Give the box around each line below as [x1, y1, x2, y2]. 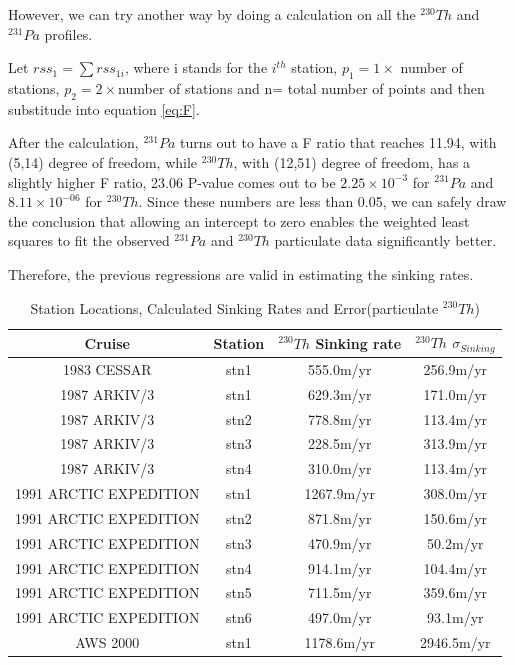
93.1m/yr [427, 607, 484, 628]
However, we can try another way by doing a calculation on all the [8, 4, 416, 24]
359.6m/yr [423, 582, 488, 603]
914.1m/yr [308, 557, 372, 578]
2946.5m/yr [420, 632, 491, 653]
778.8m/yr [308, 408, 372, 429]
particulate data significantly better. [274, 230, 497, 251]
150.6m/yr [423, 507, 488, 528]
